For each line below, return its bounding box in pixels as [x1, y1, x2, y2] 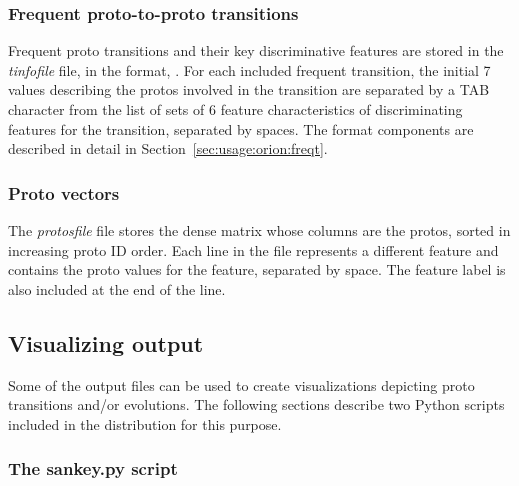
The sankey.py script [8, 456, 178, 481]
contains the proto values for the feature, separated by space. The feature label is [8, 259, 506, 280]
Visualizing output [8, 327, 204, 358]
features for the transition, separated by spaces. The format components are [8, 118, 474, 139]
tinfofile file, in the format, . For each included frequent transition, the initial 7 [8, 59, 491, 80]
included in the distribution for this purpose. [8, 413, 282, 434]
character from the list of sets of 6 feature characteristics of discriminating [8, 99, 463, 119]
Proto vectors [8, 180, 120, 205]
